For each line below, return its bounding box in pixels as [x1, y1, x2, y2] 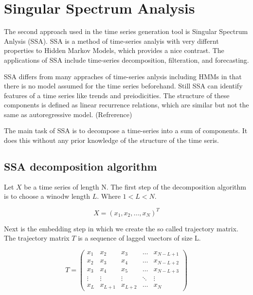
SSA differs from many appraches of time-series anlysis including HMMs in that [4, 71, 242, 81]
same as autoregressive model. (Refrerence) [4, 109, 132, 119]
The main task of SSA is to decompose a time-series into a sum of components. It [4, 125, 248, 136]
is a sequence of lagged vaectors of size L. [78, 233, 201, 243]
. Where [97, 191, 121, 201]
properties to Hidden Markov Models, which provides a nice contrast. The [4, 45, 224, 55]
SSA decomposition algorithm [4, 159, 157, 174]
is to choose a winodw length [4, 191, 90, 201]
